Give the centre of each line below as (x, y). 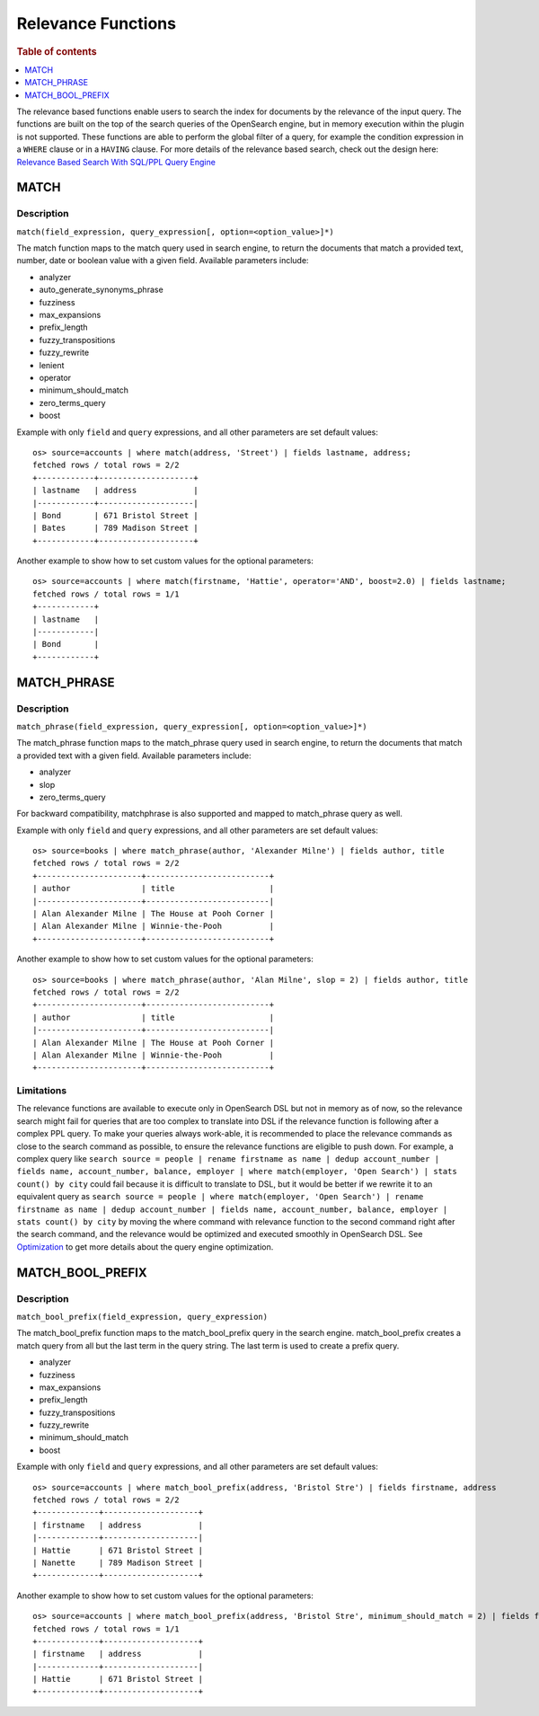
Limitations (42, 1091)
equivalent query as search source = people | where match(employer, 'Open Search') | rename (220, 1197)
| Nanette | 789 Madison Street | (118, 1562)
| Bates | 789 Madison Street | (116, 528)
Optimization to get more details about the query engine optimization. (145, 1247)
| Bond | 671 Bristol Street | (116, 515)
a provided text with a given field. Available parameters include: (134, 756)
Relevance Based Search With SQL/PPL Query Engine (116, 162)
